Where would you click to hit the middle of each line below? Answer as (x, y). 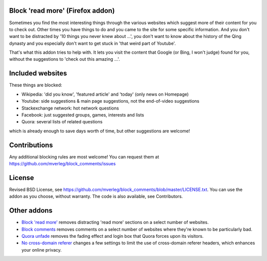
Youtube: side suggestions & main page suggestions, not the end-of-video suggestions (111, 101)
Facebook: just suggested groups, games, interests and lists (83, 115)
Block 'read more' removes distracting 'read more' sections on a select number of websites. (115, 223)
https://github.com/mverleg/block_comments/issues (63, 164)
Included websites (38, 73)
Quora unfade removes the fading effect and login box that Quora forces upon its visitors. (112, 236)
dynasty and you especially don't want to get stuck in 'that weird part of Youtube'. (92, 43)
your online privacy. (42, 250)
